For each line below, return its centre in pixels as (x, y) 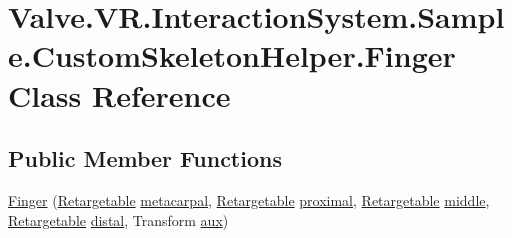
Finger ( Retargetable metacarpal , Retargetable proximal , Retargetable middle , (249, 199)
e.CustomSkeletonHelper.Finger (232, 55)
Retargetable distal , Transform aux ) (118, 219)
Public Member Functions (145, 158)
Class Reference (119, 94)
